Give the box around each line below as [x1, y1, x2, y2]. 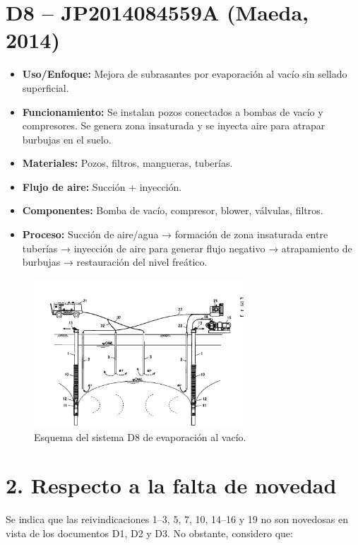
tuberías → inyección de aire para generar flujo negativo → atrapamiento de [22, 240, 352, 255]
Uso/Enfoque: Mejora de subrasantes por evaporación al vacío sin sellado [22, 66, 347, 81]
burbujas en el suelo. [22, 131, 112, 146]
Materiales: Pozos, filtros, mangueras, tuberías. [22, 156, 233, 170]
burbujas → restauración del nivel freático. [22, 254, 208, 269]
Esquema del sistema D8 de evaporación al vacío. [34, 429, 246, 444]
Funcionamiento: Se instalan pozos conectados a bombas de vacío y [22, 104, 323, 119]
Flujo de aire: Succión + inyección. [22, 179, 182, 194]
